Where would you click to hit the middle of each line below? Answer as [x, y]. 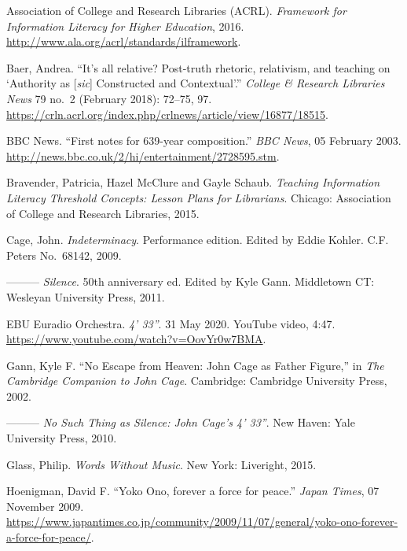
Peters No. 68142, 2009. [64, 255]
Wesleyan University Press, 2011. [86, 296]
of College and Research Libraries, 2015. [103, 213]
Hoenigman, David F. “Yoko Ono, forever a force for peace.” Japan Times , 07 [193, 491]
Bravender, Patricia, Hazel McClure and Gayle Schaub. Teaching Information [193, 182]
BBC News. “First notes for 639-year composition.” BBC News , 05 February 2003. [204, 141]
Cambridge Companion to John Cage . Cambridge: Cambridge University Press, [197, 381]
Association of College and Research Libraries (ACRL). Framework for [176, 10]
